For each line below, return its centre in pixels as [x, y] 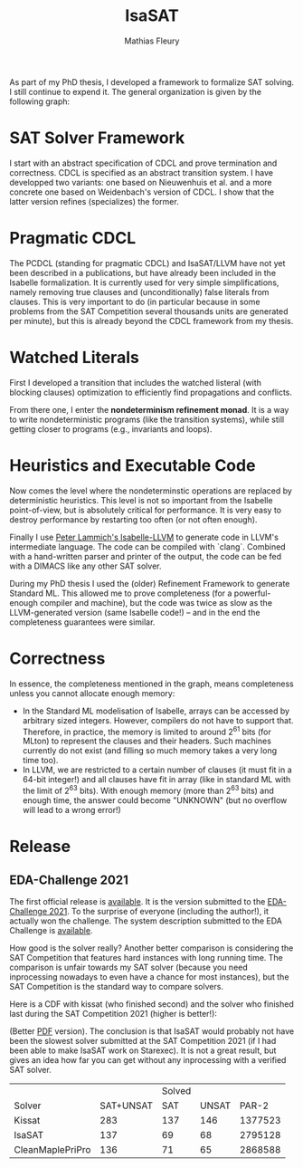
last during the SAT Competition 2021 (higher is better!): [113, 1013]
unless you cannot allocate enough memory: [92, 693]
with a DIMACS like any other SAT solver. [85, 566]
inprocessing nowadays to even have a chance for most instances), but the [149, 977]
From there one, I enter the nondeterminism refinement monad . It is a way [149, 409]
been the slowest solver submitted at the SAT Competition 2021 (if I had [143, 1040]
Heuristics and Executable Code [133, 465]
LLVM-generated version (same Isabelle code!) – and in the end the [135, 612]
